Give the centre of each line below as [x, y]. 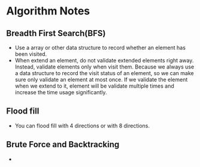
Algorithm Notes [48, 11]
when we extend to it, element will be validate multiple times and [95, 86]
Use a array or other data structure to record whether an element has [100, 47]
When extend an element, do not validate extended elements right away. [104, 60]
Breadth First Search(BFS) [56, 33]
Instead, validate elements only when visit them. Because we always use [104, 67]
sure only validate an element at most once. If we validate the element [101, 80]
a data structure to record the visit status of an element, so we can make [104, 73]
